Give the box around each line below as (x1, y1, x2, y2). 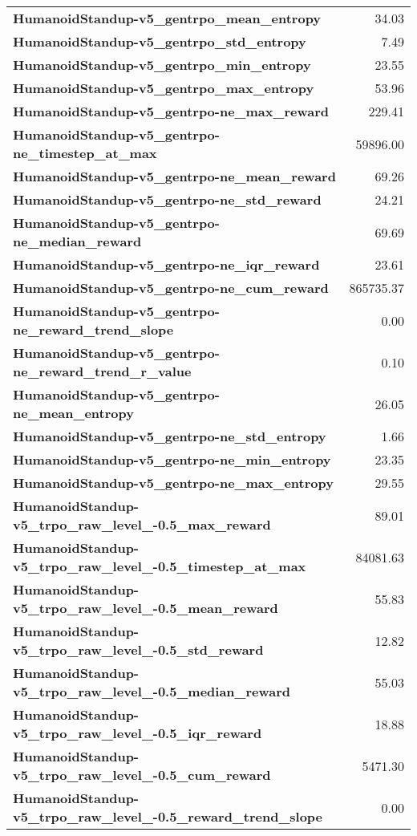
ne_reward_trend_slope (13, 320, 174, 339)
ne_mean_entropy (13, 404, 134, 422)
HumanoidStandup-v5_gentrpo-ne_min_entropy (13, 450, 331, 469)
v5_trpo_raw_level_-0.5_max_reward (13, 515, 271, 534)
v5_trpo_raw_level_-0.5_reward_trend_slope (13, 807, 323, 826)
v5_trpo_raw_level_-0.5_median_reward (13, 682, 291, 700)
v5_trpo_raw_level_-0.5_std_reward (13, 640, 264, 659)
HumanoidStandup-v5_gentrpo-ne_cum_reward (13, 278, 329, 297)
